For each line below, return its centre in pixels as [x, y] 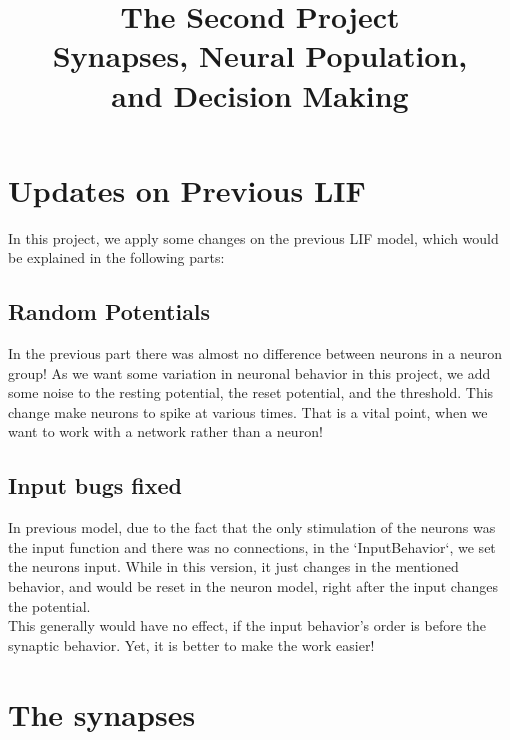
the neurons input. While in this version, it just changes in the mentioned [233, 566]
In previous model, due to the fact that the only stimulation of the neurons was [252, 527]
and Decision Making [260, 94]
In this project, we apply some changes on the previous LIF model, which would [253, 237]
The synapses [102, 713]
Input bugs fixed [95, 485]
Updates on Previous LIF [187, 189]
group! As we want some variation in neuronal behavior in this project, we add [249, 372]
